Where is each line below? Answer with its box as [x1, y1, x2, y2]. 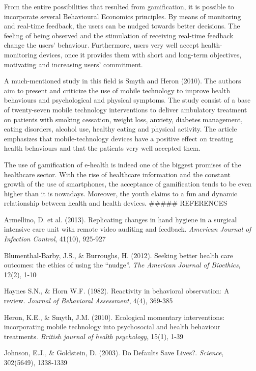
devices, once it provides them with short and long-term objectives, [39, 49, 242, 59]
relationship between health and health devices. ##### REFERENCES [4, 198, 228, 208]
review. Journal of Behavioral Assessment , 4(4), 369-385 [4, 295, 173, 306]
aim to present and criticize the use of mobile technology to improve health [4, 85, 230, 95]
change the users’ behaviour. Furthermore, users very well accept [4, 40, 199, 50]
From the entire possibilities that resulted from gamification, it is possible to [4, 1, 234, 11]
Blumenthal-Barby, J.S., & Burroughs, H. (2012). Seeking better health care [4, 250, 233, 260]
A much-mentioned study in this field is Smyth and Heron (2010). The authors [4, 76, 241, 86]
